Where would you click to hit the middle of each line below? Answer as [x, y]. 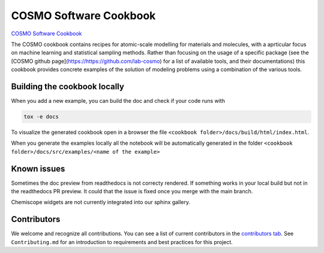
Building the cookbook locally [67, 86]
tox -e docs [41, 117]
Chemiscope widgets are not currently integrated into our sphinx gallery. [101, 202]
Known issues [38, 168]
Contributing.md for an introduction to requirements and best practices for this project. [122, 242]
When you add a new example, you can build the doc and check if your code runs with [118, 101]
